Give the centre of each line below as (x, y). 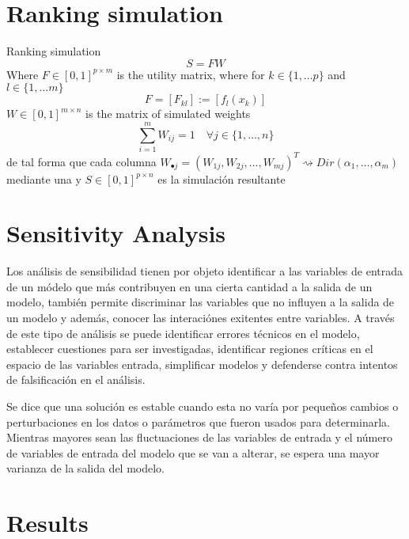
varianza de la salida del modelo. (86, 468)
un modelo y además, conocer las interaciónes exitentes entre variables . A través (201, 318)
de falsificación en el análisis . (76, 380)
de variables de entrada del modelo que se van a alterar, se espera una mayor (193, 452)
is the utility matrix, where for (191, 74)
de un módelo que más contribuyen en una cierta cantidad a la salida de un (189, 286)
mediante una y (44, 178)
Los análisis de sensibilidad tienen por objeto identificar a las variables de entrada (205, 271)
